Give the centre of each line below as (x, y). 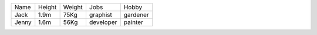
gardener (136, 15)
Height (48, 7)
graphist (101, 15)
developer (103, 22)
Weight (73, 7)
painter (134, 22)
